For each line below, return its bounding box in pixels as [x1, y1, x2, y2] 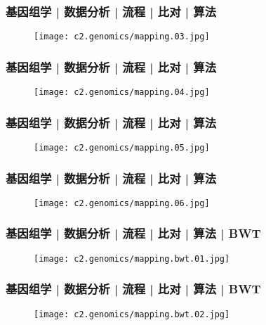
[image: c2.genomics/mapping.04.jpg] [34, 87, 210, 98]
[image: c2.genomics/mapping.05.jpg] [34, 142, 210, 153]
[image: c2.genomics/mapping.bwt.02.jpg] [34, 309, 230, 319]
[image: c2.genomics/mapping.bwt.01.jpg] [34, 253, 230, 264]
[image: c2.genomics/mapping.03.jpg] [34, 32, 210, 42]
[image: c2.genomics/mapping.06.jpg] [34, 198, 210, 208]
